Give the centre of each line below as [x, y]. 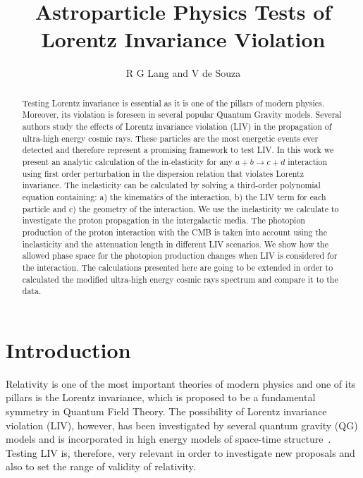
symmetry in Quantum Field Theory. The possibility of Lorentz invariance [166, 411]
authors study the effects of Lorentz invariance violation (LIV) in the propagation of [177, 127]
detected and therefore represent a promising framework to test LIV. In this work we [178, 150]
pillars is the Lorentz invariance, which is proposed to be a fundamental [161, 397]
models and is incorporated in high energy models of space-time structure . [168, 439]
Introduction [68, 349]
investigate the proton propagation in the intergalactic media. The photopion [164, 220]
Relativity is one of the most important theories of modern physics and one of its [181, 383]
